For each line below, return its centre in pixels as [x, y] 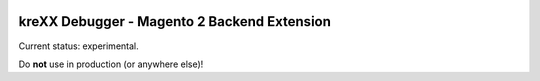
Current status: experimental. [78, 46]
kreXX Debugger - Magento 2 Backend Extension [175, 21]
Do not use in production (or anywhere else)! [111, 64]
